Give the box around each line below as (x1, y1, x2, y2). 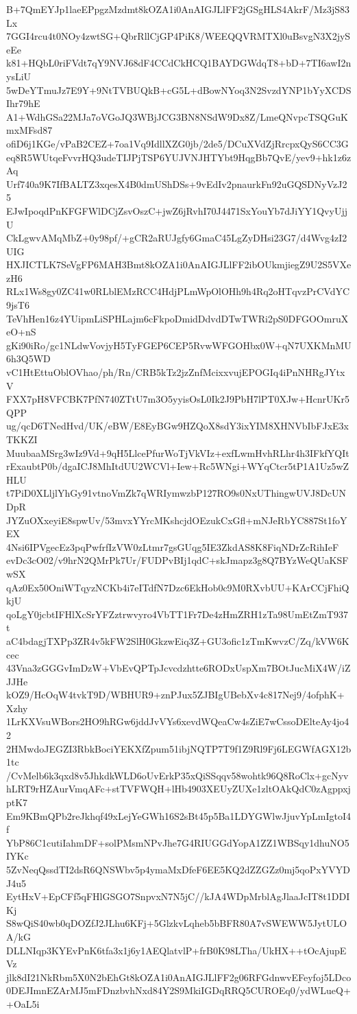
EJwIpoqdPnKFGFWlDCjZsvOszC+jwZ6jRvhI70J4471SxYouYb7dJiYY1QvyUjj (6, 203, 347, 217)
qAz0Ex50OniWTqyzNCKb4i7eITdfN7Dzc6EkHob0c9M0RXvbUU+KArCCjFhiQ (6, 580, 349, 594)
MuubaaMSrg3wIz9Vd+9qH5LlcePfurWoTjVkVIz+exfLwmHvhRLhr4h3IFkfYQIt (6, 445, 349, 460)
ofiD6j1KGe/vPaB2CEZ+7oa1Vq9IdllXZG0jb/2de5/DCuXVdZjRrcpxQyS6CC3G (6, 136, 349, 150)
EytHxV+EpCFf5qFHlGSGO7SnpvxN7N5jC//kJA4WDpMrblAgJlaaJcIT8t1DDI (6, 889, 350, 904)
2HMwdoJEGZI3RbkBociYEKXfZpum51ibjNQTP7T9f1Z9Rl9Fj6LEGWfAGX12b (6, 741, 352, 755)
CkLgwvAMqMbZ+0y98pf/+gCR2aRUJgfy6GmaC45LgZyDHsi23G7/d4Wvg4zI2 (6, 231, 347, 245)
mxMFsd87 (6, 123, 53, 137)
